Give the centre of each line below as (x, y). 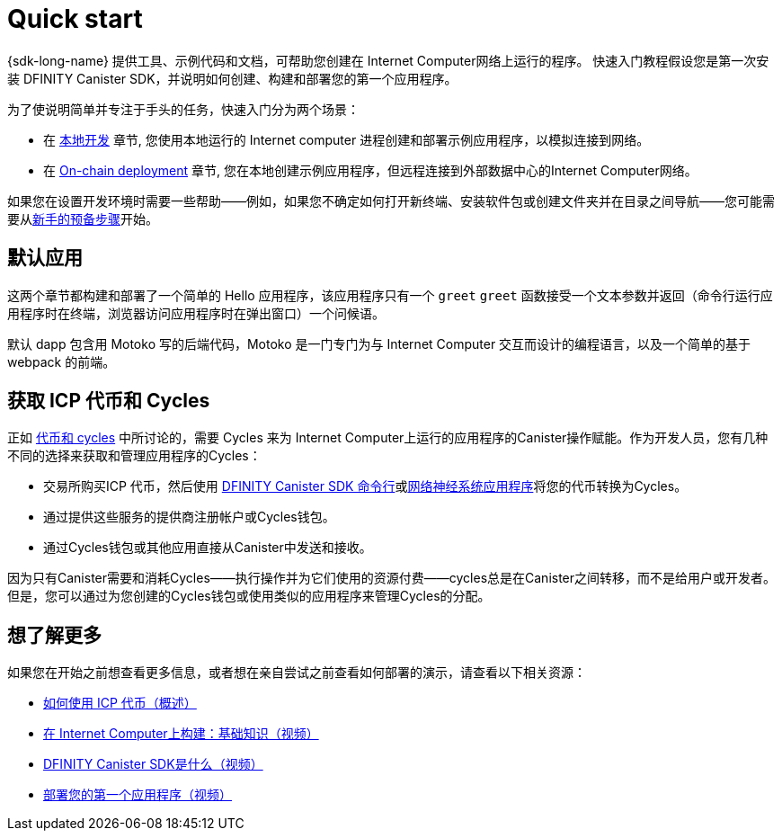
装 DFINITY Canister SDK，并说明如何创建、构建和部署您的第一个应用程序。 (232, 78)
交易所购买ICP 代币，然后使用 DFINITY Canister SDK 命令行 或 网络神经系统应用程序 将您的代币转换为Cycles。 (365, 486)
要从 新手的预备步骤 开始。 (83, 218)
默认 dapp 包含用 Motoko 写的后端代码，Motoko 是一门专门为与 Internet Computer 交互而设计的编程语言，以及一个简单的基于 (379, 343)
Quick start (75, 19)
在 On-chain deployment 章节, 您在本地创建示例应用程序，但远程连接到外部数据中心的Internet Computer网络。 (370, 170)
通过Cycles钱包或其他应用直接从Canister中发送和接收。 (208, 548)
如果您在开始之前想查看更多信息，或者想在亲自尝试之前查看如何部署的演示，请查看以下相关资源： (297, 673)
